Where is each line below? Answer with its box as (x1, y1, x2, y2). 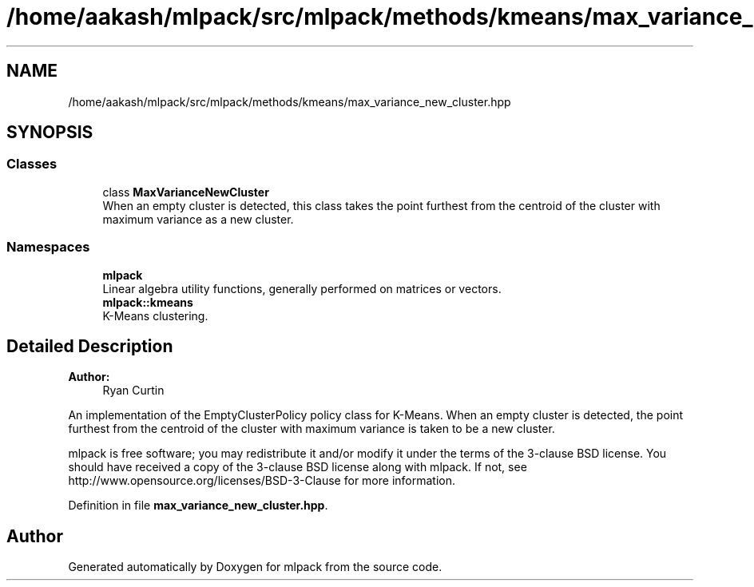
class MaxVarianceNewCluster (102, 184, 269, 199)
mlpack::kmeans (102, 295, 193, 309)
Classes (6, 156, 58, 173)
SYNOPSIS (6, 122, 93, 143)
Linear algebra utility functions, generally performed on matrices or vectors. (102, 281, 502, 295)
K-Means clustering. (102, 308, 208, 323)
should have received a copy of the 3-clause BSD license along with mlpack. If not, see (68, 460, 527, 474)
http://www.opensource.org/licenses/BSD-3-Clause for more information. (68, 474, 455, 488)
